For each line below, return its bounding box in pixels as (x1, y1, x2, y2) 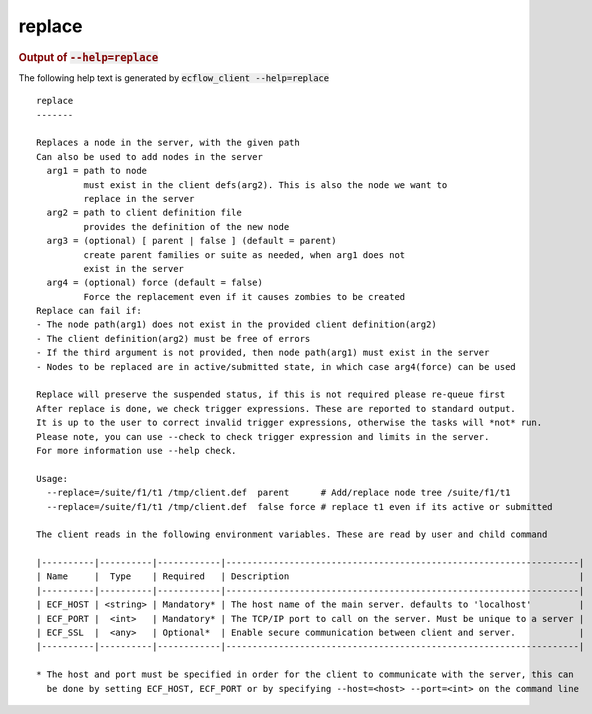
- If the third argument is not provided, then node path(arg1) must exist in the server (36, 347, 490, 359)
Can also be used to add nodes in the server (36, 151, 264, 162)
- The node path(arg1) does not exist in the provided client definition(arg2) (36, 319, 437, 330)
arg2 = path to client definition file (46, 207, 242, 219)
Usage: (36, 473, 69, 484)
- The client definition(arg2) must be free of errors (36, 333, 311, 344)
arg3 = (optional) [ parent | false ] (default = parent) (46, 235, 337, 247)
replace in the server (83, 193, 195, 204)
